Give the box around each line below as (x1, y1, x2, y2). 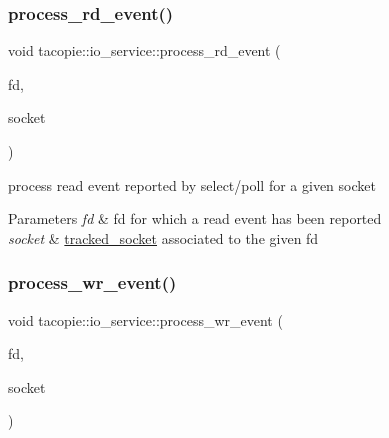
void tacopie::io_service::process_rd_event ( (8, 40, 281, 61)
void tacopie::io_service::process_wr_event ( (8, 309, 283, 330)
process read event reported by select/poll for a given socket (8, 174, 376, 195)
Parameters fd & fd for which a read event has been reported (8, 208, 382, 229)
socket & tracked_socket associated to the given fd (8, 227, 319, 248)
